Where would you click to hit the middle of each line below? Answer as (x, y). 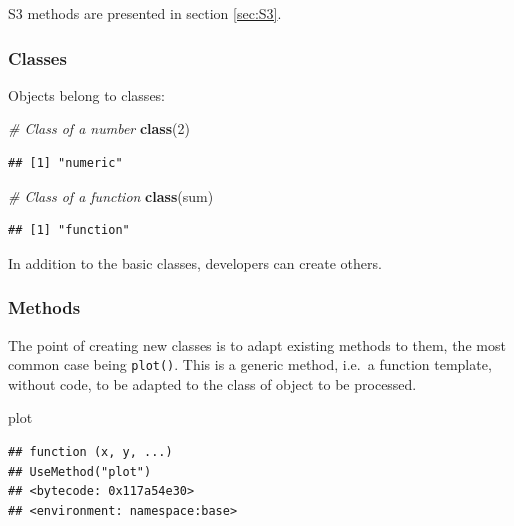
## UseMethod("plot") (80, 471)
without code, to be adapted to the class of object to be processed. (212, 383)
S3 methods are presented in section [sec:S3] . (145, 13)
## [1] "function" (69, 230)
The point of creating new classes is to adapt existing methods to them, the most (257, 344)
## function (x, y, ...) (90, 452)
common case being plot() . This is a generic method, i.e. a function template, (250, 364)
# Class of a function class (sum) (111, 195)
